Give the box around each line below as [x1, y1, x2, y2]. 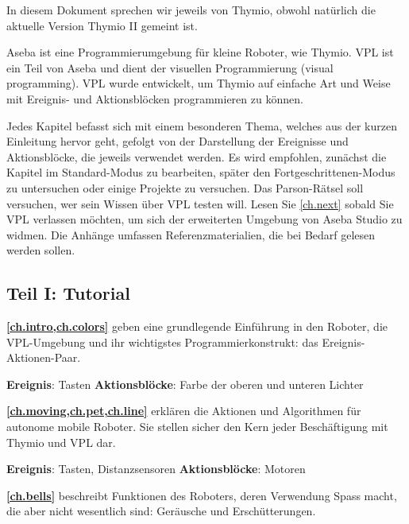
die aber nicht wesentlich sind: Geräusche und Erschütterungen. [6, 503, 316, 519]
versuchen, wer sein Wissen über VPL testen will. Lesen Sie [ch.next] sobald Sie [6, 195, 394, 212]
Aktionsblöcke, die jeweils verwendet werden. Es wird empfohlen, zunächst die [6, 148, 387, 165]
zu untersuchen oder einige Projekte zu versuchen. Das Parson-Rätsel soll [6, 179, 364, 196]
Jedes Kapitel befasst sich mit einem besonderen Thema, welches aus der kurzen [6, 117, 397, 134]
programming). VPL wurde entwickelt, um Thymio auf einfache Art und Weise [6, 75, 391, 91]
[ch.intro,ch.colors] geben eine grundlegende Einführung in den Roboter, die [6, 318, 388, 335]
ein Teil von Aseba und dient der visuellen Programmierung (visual [6, 59, 334, 76]
